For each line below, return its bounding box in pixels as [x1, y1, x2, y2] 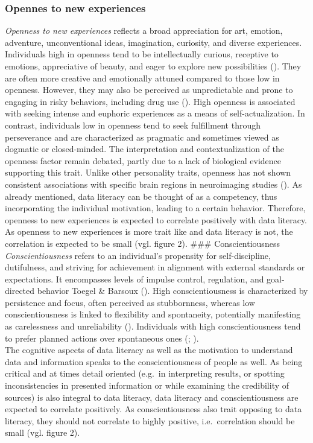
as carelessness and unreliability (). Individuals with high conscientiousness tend [5, 320, 301, 333]
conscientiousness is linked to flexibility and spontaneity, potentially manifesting [5, 308, 301, 320]
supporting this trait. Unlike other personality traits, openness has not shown [5, 166, 291, 179]
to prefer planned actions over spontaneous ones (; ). [5, 331, 199, 344]
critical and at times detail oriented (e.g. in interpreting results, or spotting [5, 367, 285, 380]
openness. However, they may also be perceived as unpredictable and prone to [5, 83, 293, 96]
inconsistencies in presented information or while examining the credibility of [5, 379, 289, 392]
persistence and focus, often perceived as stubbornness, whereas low [5, 296, 255, 308]
